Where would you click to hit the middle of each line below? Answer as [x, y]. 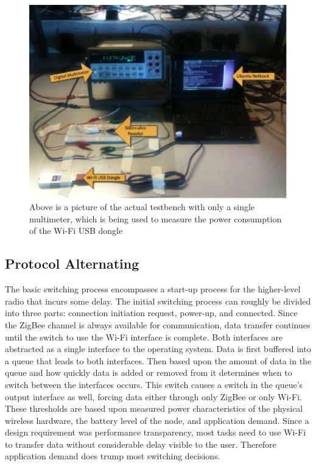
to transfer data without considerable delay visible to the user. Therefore [141, 444]
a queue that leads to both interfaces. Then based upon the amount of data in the [158, 360]
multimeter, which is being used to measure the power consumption [156, 218]
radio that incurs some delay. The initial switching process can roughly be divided [158, 301]
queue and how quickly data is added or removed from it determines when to [149, 372]
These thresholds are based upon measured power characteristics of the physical [154, 408]
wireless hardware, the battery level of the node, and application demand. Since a [157, 420]
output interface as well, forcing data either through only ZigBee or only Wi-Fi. [153, 396]
